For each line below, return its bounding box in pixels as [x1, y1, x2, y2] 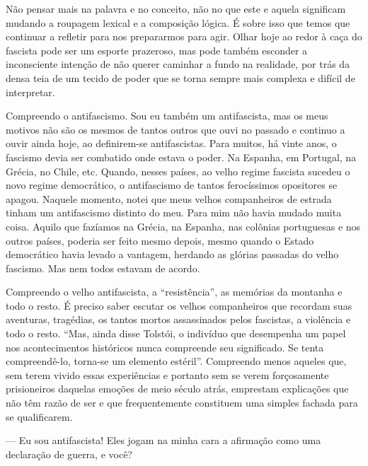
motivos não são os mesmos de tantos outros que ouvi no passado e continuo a [6, 122, 345, 136]
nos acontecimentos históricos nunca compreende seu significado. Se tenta [6, 339, 324, 354]
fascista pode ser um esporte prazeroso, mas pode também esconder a [6, 42, 308, 57]
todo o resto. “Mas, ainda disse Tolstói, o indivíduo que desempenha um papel [6, 326, 346, 341]
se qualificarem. [6, 409, 73, 424]
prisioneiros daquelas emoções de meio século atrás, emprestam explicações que [6, 381, 349, 396]
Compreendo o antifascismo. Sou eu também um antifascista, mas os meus [6, 108, 328, 123]
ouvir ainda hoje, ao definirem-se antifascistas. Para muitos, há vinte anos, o [6, 136, 337, 151]
